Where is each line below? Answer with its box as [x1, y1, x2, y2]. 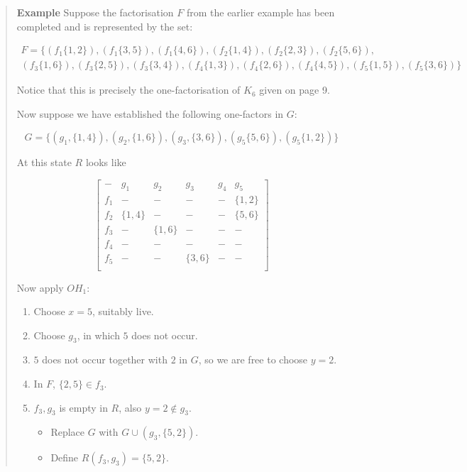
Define [50, 450, 79, 465]
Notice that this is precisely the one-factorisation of [16, 82, 241, 97]
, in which [77, 327, 120, 342]
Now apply [16, 280, 64, 295]
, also [119, 400, 142, 415]
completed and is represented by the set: [16, 18, 193, 33]
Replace [50, 424, 85, 439]
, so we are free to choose [198, 352, 308, 367]
